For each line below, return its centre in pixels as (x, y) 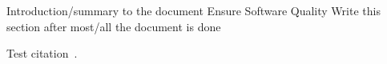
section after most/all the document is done (114, 26)
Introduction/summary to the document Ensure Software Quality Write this (193, 10)
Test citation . (42, 53)
